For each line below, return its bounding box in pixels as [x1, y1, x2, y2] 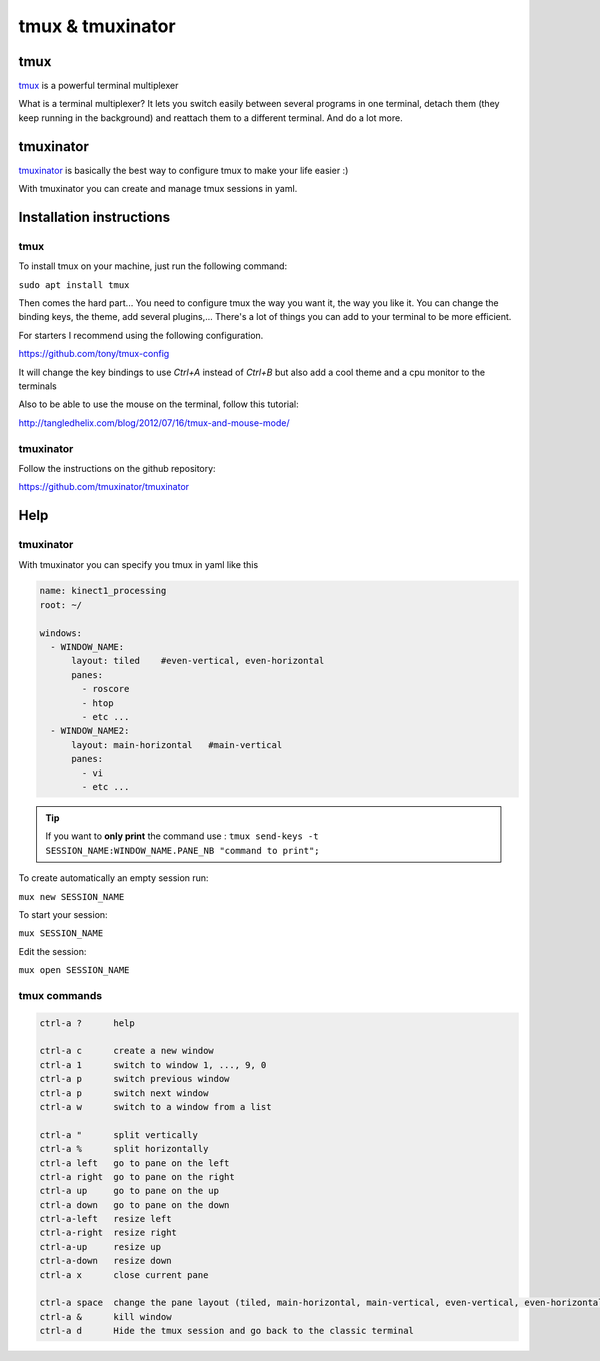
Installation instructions [18, 208, 170, 225]
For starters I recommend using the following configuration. [18, 329, 264, 341]
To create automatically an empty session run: [18, 872, 209, 884]
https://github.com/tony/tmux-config [18, 348, 170, 360]
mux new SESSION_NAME [18, 891, 125, 902]
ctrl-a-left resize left [39, 1213, 172, 1225]
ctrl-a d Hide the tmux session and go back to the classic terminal [39, 1325, 415, 1337]
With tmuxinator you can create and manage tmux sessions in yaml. [18, 183, 298, 195]
